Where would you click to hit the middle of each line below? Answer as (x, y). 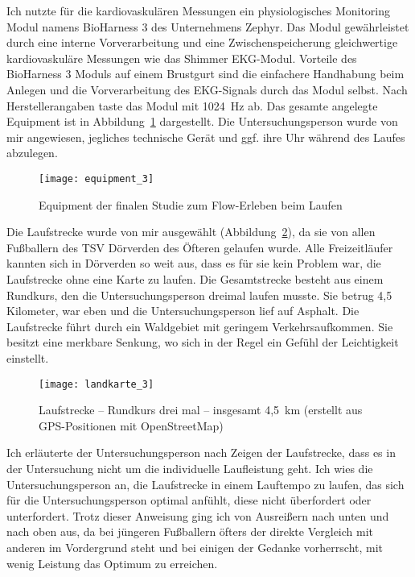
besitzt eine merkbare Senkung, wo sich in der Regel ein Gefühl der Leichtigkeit (203, 342)
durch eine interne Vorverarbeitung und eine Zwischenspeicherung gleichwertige (202, 42)
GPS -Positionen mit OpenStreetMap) (131, 425)
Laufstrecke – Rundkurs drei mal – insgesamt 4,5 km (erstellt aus (201, 410)
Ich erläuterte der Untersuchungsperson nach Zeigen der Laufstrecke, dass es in (201, 452)
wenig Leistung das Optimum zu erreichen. (112, 563)
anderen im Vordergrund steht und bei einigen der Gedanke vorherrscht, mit (195, 547)
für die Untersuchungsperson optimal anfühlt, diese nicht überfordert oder (189, 500)
